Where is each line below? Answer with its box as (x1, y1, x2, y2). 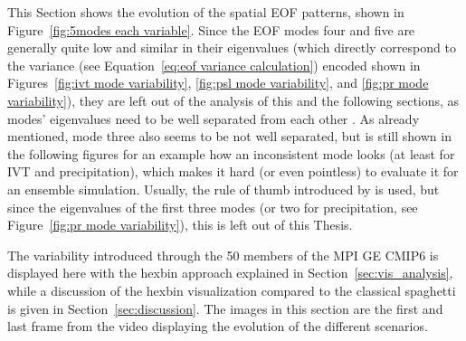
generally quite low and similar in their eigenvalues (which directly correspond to (7, 38, 456, 57)
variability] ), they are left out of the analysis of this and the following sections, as (7, 90, 460, 109)
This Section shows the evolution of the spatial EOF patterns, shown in (7, 3, 404, 21)
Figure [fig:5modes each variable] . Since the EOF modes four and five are (7, 20, 415, 39)
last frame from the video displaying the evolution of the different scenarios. (7, 317, 428, 336)
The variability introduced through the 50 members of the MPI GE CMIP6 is (7, 245, 439, 264)
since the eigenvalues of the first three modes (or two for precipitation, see (7, 197, 418, 216)
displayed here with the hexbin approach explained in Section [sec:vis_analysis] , (7, 263, 453, 282)
